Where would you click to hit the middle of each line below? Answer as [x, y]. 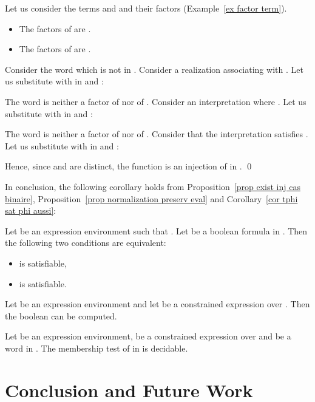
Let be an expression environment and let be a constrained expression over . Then [157, 304]
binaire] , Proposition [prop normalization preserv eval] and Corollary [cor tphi [151, 198]
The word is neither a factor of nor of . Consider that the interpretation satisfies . [157, 134]
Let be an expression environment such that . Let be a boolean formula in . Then [156, 230]
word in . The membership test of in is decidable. [97, 348]
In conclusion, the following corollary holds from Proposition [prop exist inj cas [153, 186]
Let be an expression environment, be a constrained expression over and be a [148, 336]
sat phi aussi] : [31, 210]
